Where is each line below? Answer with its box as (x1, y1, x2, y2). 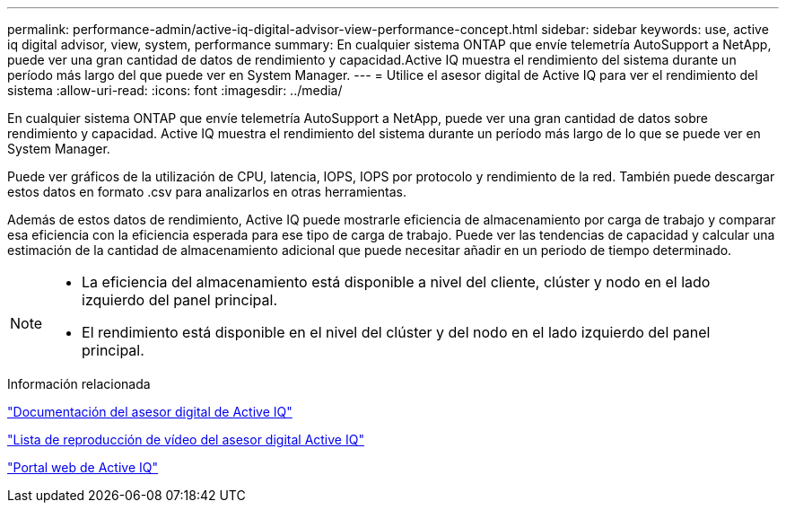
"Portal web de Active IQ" (7, 460, 158, 475)
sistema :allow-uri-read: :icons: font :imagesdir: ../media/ (7, 83, 343, 98)
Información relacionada (7, 376, 151, 391)
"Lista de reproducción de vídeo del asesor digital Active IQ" (7, 432, 364, 447)
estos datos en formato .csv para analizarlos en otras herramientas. (7, 184, 406, 199)
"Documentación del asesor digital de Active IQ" (7, 404, 293, 419)
